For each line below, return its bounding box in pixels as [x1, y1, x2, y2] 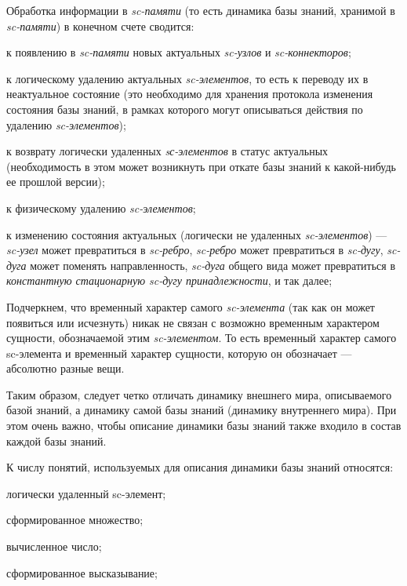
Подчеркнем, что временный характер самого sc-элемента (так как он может [6, 298, 375, 315]
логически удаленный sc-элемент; [6, 485, 166, 501]
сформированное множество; [6, 511, 144, 528]
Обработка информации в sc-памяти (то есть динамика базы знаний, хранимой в [6, 2, 395, 18]
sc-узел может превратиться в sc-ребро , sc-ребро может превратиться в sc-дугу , [6, 242, 383, 258]
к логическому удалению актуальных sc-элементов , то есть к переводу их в [6, 70, 369, 86]
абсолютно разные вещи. [6, 360, 125, 377]
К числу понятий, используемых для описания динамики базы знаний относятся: [6, 459, 394, 475]
